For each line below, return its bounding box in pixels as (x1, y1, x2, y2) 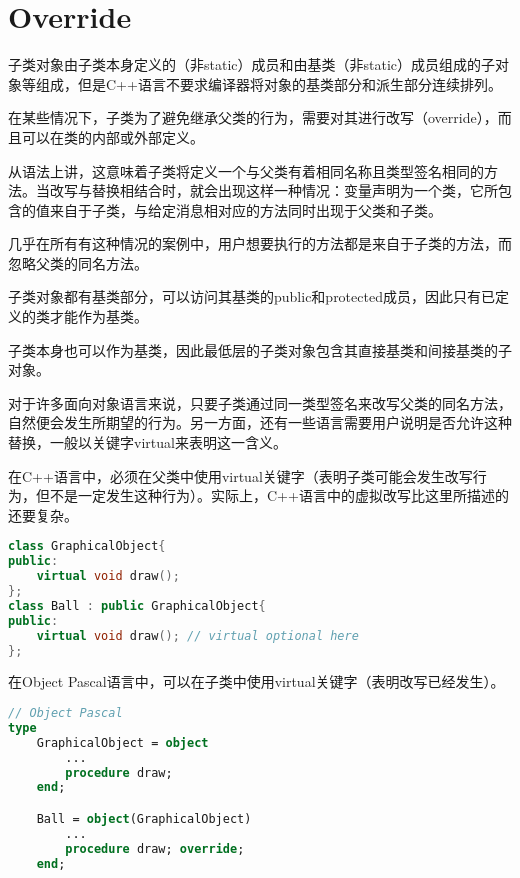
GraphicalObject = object (36, 735, 209, 750)
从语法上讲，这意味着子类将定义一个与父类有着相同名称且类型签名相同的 (8, 160, 484, 181)
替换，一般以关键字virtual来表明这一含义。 (8, 432, 287, 453)
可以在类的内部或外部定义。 (21, 126, 204, 147)
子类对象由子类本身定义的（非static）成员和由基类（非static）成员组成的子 (8, 54, 496, 75)
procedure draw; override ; (65, 841, 245, 856)
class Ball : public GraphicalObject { (8, 598, 266, 613)
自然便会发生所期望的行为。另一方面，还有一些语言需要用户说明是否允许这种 (8, 412, 512, 433)
